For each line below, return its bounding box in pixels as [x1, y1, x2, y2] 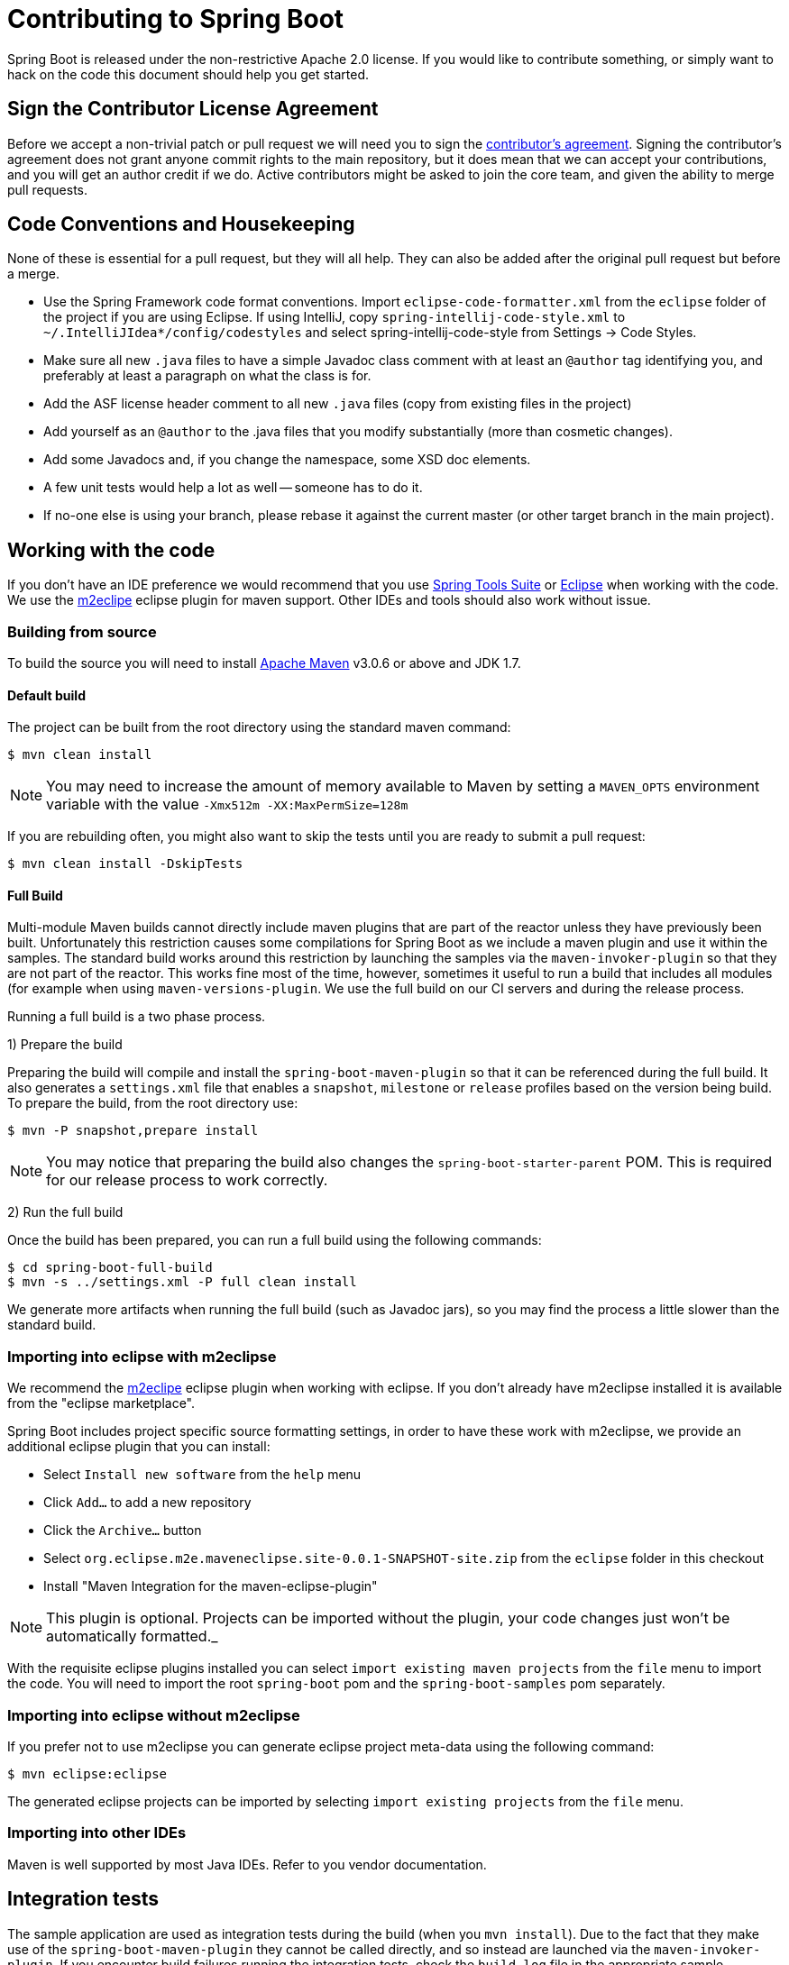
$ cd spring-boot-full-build [7, 1260, 213, 1275]
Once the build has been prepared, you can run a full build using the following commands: [7, 1232, 542, 1248]
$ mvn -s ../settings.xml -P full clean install [7, 1275, 357, 1290]
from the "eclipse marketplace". [7, 1395, 196, 1412]
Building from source [7, 622, 157, 641]
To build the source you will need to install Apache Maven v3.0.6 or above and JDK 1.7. [7, 655, 521, 672]
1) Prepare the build [7, 1037, 123, 1053]
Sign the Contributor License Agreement [7, 97, 379, 121]
